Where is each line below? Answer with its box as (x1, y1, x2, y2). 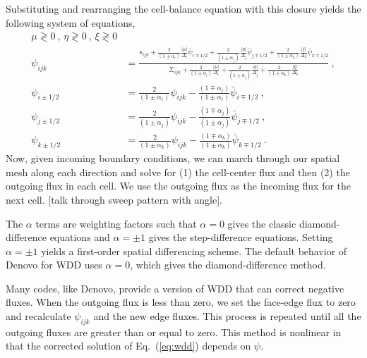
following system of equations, (6, 15, 136, 30)
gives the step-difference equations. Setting (148, 230, 333, 245)
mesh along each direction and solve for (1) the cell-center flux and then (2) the (6, 164, 350, 179)
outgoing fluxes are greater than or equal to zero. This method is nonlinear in (6, 324, 342, 339)
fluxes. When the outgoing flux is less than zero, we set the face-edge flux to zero (6, 295, 356, 309)
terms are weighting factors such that (35, 216, 197, 230)
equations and (49, 230, 110, 245)
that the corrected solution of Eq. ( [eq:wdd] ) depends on (6, 338, 251, 353)
